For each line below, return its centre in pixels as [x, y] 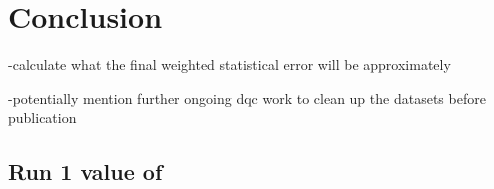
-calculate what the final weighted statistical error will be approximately [229, 64]
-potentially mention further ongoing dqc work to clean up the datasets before [247, 97]
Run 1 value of [85, 171]
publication [42, 117]
